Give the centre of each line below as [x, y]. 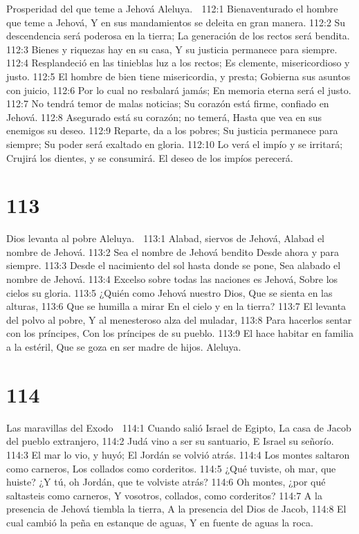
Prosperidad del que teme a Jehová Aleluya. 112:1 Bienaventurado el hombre [172, 8]
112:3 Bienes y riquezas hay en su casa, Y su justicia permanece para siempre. [172, 49]
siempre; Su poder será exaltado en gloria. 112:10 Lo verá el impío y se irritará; [175, 144]
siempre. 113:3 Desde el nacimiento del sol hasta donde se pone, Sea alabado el [174, 265]
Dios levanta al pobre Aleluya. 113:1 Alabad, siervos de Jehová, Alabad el [165, 238]
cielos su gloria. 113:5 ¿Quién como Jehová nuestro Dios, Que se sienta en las [169, 292]
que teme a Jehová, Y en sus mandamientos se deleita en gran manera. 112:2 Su [176, 22]
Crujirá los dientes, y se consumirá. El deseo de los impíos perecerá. [150, 157]
